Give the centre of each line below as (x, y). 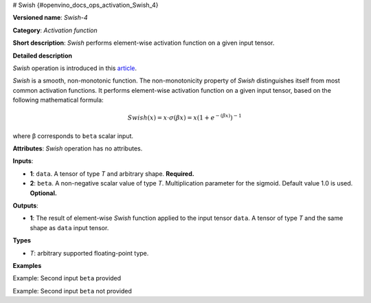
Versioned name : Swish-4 (50, 18)
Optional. (44, 193)
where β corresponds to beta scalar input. (73, 136)
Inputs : (23, 161)
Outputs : (26, 205)
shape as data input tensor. (69, 227)
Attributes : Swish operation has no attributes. (78, 148)
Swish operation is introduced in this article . (75, 68)
